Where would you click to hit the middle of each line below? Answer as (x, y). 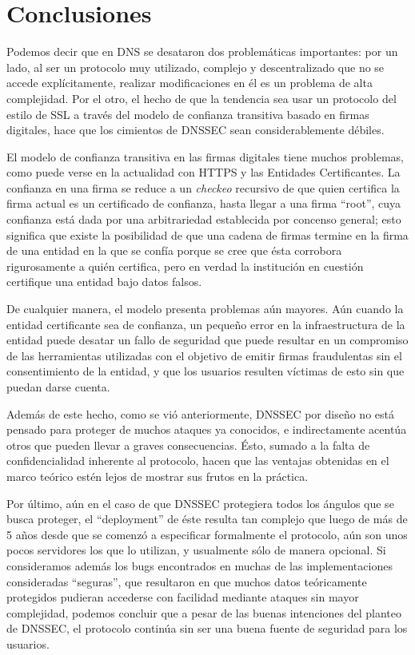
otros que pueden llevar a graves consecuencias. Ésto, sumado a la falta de (188, 445)
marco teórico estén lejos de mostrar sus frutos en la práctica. (158, 476)
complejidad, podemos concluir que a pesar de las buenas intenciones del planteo (204, 612)
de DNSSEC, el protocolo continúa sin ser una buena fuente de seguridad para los (207, 628)
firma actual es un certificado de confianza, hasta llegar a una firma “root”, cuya (204, 203)
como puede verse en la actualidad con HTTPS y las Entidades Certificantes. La (204, 172)
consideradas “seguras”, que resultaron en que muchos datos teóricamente (187, 581)
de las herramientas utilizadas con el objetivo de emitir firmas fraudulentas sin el (204, 355)
